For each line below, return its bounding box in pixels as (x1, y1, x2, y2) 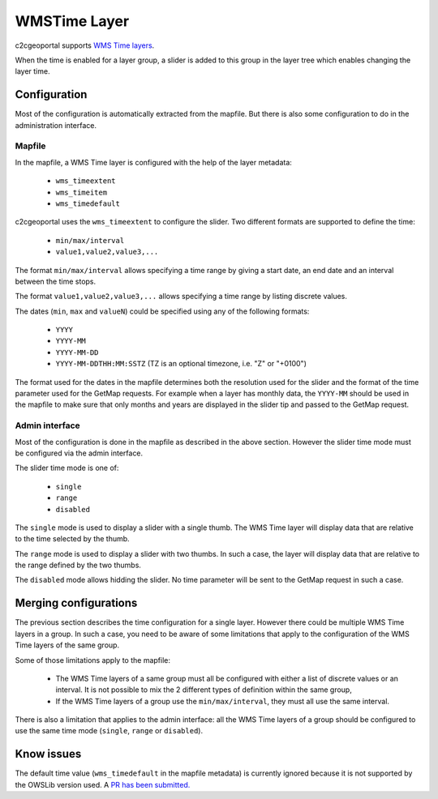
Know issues (15, 747, 82, 761)
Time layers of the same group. (15, 640, 120, 650)
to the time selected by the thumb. (15, 534, 130, 544)
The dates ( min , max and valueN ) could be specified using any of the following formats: (15, 306, 310, 316)
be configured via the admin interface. (15, 448, 144, 458)
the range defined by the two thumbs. (15, 560, 142, 570)
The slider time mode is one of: (15, 463, 119, 473)
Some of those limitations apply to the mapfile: (15, 655, 170, 664)
